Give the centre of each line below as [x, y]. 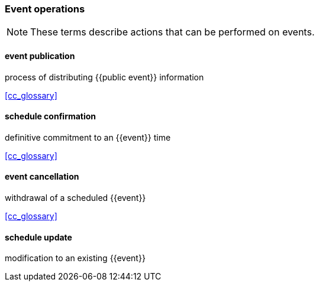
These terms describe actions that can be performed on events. [173, 32]
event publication [40, 56]
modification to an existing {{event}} [75, 258]
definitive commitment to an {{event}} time [88, 137]
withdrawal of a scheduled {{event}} [75, 198]
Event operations [45, 9]
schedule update [38, 237]
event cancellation [42, 177]
